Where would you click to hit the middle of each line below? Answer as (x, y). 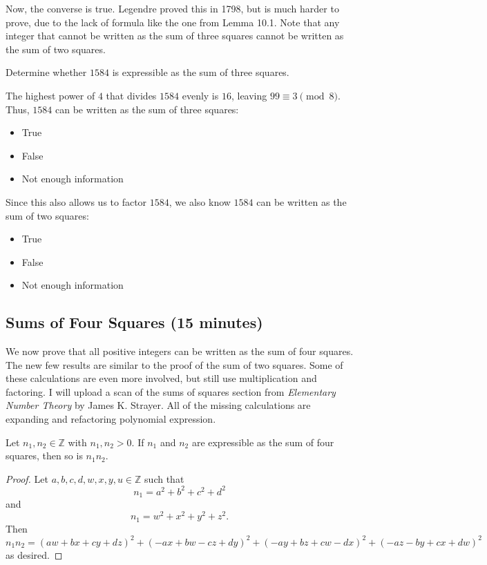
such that (164, 478)
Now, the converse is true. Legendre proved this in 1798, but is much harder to (172, 8)
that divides (131, 95)
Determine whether (46, 72)
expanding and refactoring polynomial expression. (111, 419)
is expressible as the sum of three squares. (201, 72)
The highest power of (50, 95)
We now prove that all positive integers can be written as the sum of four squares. (180, 351)
